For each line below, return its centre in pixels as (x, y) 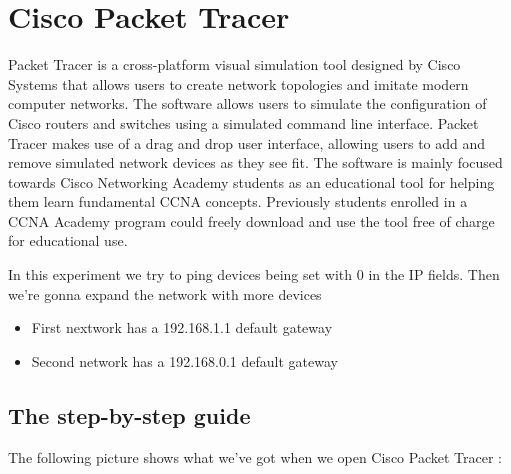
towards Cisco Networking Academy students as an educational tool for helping (251, 181)
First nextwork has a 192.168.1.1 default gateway (182, 327)
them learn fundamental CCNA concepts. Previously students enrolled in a (238, 201)
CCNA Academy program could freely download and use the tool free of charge (251, 220)
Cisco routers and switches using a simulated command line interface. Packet (243, 122)
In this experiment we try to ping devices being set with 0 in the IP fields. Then (254, 274)
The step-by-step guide (129, 414)
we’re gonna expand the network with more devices (165, 293)
